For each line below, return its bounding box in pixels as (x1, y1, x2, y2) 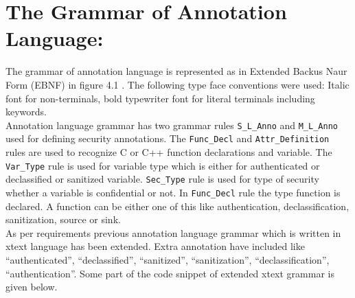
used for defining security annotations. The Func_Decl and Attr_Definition (5, 131, 330, 146)
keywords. (5, 104, 47, 119)
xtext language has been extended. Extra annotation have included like (5, 239, 305, 253)
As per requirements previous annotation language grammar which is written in (5, 225, 341, 240)
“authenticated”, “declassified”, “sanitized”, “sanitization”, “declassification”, (5, 252, 330, 266)
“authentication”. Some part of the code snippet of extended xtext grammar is (5, 266, 334, 280)
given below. (5, 279, 58, 294)
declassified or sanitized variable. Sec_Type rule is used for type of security (5, 172, 319, 186)
